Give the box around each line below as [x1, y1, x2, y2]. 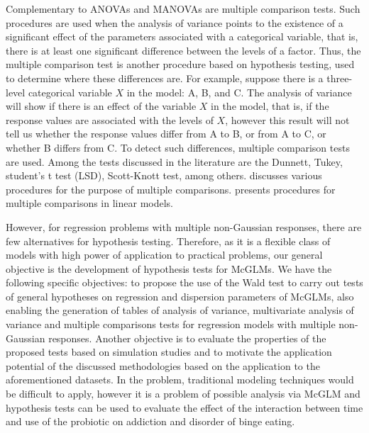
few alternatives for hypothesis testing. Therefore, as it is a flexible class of [6, 233, 331, 248]
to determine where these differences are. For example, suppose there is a [6, 70, 324, 85]
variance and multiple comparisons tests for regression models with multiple [6, 317, 336, 332]
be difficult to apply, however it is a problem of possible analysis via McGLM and [6, 386, 360, 401]
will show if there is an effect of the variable [6, 99, 197, 113]
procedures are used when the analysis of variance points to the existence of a [6, 15, 343, 30]
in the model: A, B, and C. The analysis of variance [126, 84, 352, 99]
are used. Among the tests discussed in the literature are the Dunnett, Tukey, [6, 154, 343, 169]
